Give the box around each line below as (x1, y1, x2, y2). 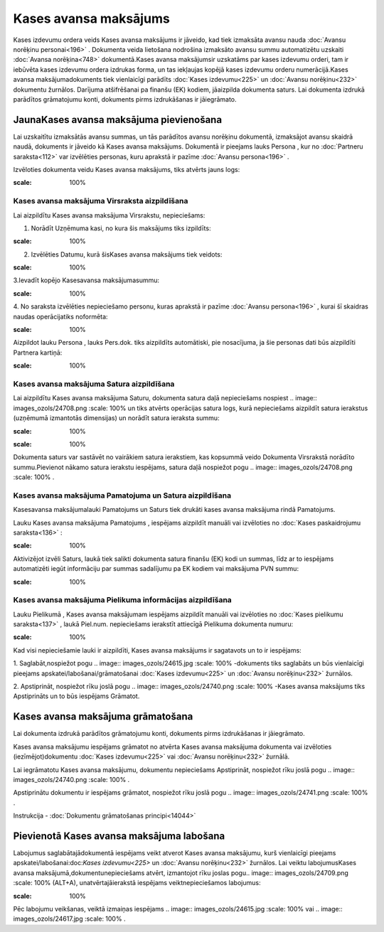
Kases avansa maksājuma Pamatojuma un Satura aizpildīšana (13, 491, 231, 500)
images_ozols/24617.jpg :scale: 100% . (13, 914, 126, 923)
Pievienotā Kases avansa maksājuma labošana (13, 830, 225, 842)
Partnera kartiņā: (13, 348, 63, 357)
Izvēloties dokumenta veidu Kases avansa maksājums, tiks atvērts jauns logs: (13, 165, 240, 173)
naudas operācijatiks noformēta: (13, 312, 108, 321)
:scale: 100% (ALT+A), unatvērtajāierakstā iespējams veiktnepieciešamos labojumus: (13, 879, 261, 887)
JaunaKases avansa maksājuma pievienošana (13, 114, 223, 126)
